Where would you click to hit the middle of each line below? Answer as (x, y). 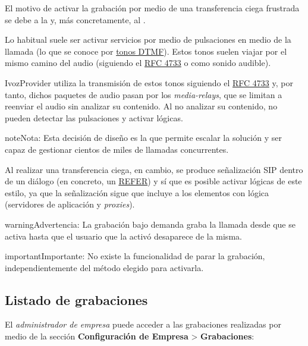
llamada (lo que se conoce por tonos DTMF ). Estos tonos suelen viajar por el (146, 51)
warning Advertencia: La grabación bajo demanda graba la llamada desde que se (150, 224)
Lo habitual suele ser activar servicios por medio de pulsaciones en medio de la (148, 40)
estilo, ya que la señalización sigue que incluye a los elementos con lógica (137, 192)
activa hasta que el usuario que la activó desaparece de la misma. (123, 236)
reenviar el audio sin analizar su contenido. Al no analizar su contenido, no (141, 106)
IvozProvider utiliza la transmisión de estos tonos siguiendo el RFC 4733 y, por (149, 82)
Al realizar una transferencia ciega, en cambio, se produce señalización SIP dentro (154, 169)
